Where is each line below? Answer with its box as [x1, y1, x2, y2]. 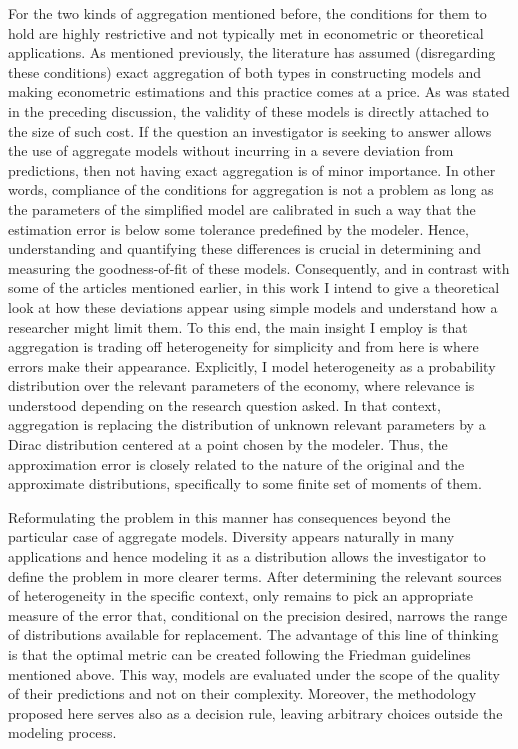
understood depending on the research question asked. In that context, [8, 394, 441, 415]
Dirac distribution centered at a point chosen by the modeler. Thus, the [8, 434, 448, 455]
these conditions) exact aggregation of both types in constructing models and [8, 61, 481, 82]
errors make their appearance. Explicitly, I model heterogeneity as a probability [8, 355, 496, 376]
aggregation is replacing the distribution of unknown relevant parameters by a [8, 414, 486, 435]
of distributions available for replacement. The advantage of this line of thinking [8, 624, 499, 645]
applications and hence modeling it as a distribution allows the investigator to [8, 546, 486, 567]
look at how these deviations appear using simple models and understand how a [8, 296, 498, 317]
